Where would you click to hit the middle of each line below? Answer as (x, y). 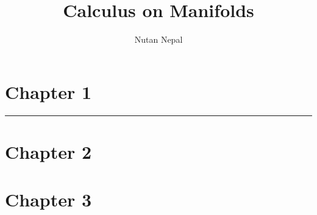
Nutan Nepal (158, 39)
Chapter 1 (48, 91)
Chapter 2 (48, 151)
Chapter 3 (48, 199)
